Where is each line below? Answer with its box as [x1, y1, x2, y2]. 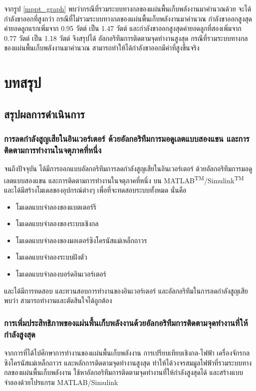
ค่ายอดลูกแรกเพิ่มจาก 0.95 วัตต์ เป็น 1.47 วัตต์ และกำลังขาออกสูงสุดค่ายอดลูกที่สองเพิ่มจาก [4, 23, 242, 33]
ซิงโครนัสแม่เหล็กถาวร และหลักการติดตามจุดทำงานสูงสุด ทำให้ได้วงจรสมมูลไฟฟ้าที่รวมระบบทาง [4, 357, 252, 368]
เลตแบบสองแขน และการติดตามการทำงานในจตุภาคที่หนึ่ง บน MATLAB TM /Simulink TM [4, 173, 244, 185]
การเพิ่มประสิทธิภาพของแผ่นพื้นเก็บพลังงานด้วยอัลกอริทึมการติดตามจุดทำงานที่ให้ [4, 316, 248, 329]
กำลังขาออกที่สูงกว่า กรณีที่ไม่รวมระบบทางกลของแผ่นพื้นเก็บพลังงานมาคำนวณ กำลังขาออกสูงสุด [4, 13, 252, 23]
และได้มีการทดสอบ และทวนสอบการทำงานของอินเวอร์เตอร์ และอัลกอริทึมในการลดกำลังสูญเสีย [4, 285, 248, 296]
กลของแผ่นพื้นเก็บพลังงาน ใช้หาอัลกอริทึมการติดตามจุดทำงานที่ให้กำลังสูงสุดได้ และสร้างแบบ [4, 367, 244, 378]
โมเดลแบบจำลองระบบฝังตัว [15, 252, 87, 262]
